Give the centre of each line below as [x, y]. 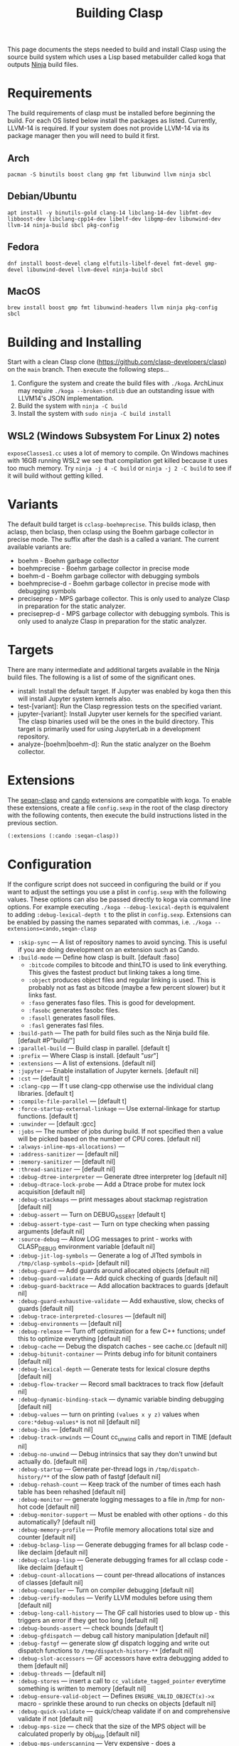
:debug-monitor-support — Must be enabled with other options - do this [123, 1515]
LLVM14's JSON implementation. [66, 398]
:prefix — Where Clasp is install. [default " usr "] [88, 1055]
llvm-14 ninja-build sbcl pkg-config [63, 225]
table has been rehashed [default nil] [71, 1492]
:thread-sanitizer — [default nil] [67, 1169]
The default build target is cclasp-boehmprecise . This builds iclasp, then [112, 524]
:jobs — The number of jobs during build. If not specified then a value [120, 1131]
